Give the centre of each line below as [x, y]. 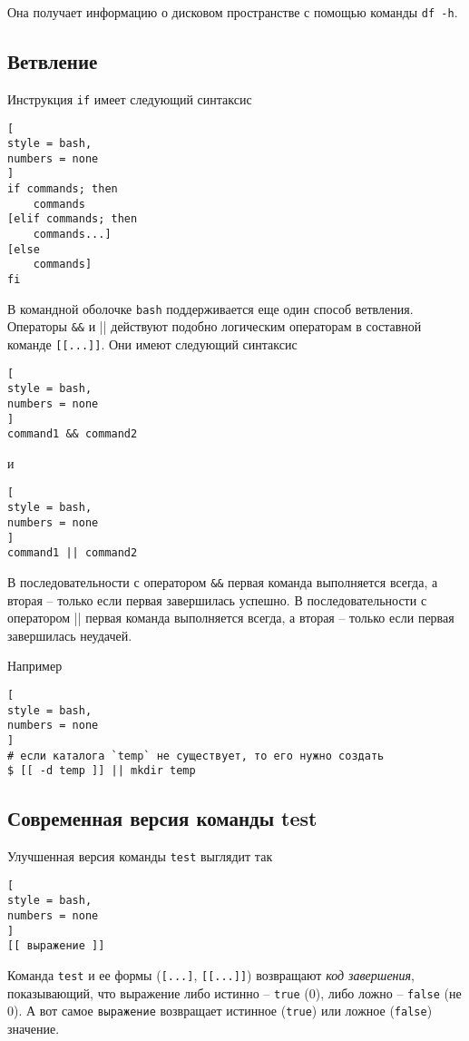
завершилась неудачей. [70, 635]
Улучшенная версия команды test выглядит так [140, 856]
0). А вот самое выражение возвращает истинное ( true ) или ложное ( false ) [220, 1011]
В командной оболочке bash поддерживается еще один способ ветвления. [210, 308]
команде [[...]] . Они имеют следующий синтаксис [152, 344]
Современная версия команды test [162, 818]
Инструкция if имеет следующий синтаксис [130, 98]
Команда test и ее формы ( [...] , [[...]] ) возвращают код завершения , [211, 974]
